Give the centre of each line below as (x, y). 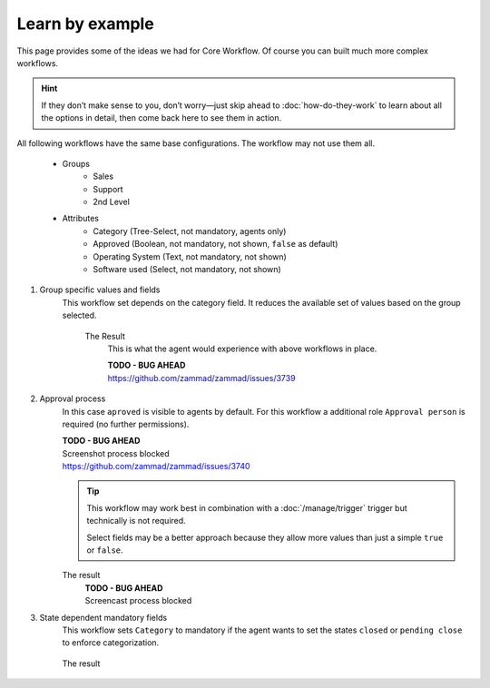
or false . (105, 550)
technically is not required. (136, 521)
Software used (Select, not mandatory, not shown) (187, 270)
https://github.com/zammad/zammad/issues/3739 (201, 378)
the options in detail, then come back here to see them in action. (162, 118)
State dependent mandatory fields (103, 617)
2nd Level (112, 202)
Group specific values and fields (100, 290)
